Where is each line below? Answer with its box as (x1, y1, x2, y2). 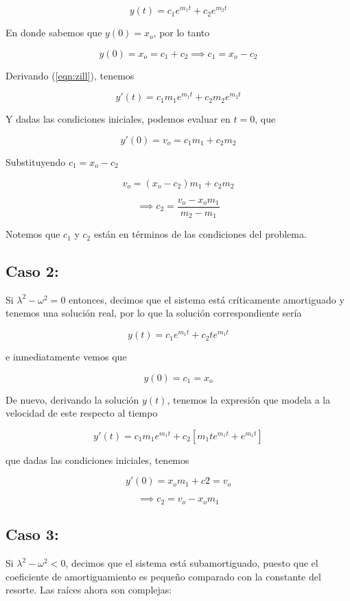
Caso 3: (5, 524, 59, 545)
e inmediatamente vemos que (5, 349, 127, 364)
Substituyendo (5, 154, 66, 169)
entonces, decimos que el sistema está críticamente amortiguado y (69, 292, 345, 306)
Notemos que (5, 227, 60, 241)
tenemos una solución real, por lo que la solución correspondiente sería (5, 306, 302, 320)
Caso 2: (5, 260, 59, 282)
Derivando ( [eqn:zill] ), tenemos (5, 68, 135, 82)
